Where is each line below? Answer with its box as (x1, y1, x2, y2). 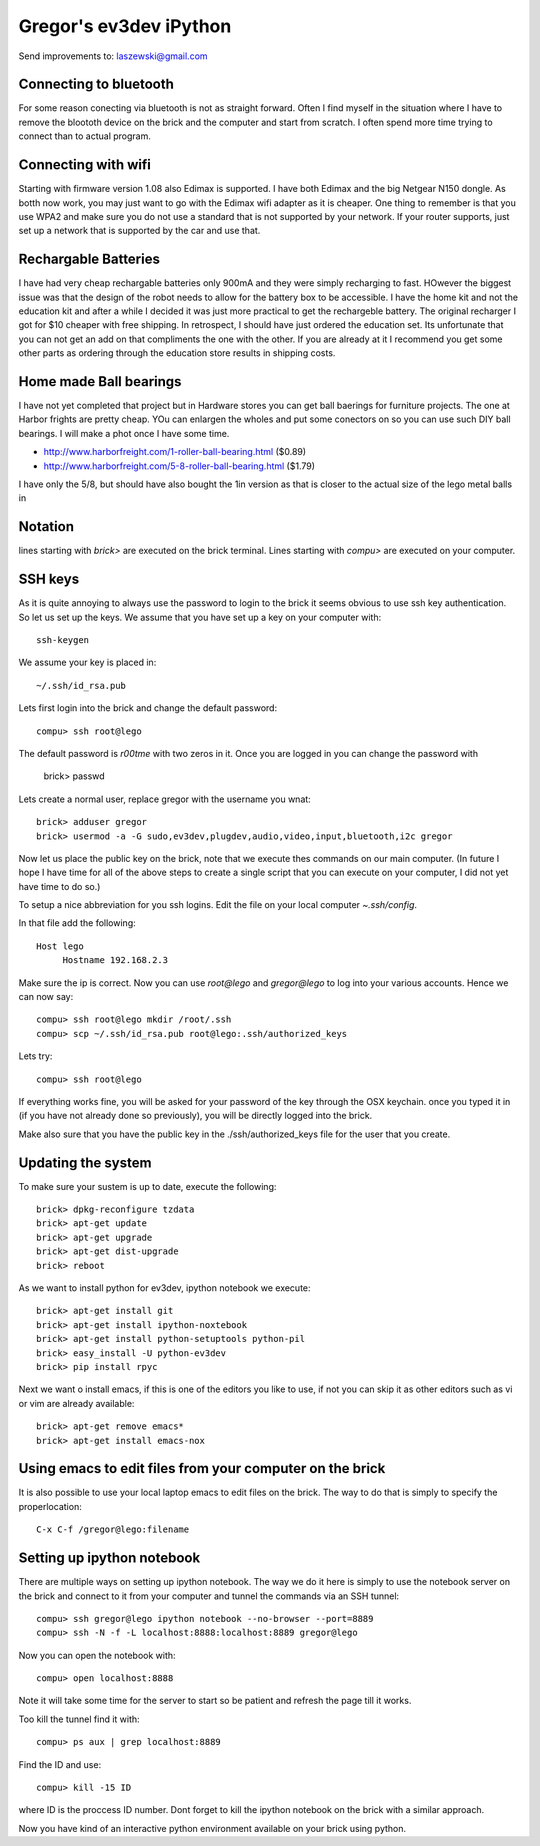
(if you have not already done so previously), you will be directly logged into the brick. (18, 1110, 373, 1122)
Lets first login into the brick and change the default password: (18, 702, 278, 714)
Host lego (36, 940, 84, 952)
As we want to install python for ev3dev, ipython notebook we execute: (18, 1282, 311, 1294)
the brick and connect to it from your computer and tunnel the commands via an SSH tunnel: (18, 1590, 400, 1602)
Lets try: (18, 1050, 53, 1062)
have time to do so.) (18, 880, 101, 892)
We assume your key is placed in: (18, 656, 157, 669)
